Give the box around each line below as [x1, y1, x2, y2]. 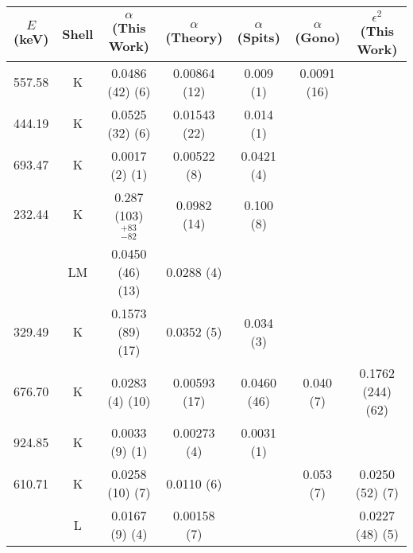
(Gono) [295, 27, 341, 46]
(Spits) [237, 27, 280, 46]
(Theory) [165, 27, 223, 46]
